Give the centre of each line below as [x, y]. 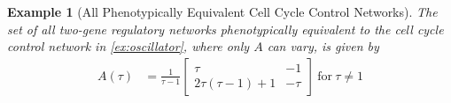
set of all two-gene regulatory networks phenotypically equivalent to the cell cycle [225, 29]
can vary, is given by [323, 46]
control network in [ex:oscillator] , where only [128, 46]
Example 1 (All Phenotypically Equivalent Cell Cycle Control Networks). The [222, 11]
